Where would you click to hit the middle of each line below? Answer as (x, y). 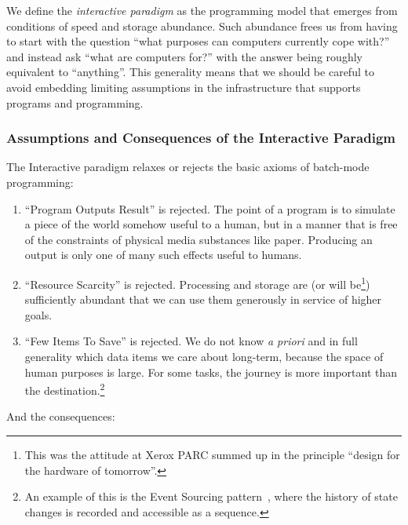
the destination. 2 (65, 389)
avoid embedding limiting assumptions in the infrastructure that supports (184, 87)
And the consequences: (61, 416)
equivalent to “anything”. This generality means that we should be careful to (190, 72)
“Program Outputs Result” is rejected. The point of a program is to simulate (210, 208)
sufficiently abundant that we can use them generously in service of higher (203, 299)
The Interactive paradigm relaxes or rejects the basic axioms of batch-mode (188, 167)
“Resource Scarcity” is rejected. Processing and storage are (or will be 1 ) (197, 283)
